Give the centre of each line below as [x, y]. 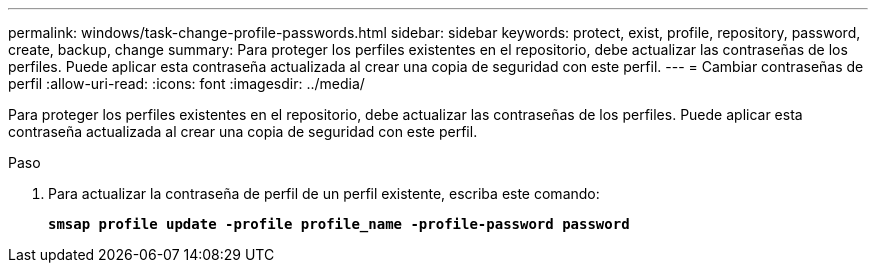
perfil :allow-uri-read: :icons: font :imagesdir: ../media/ [186, 83]
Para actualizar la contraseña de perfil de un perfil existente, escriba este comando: [324, 193]
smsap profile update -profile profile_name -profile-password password [339, 224]
